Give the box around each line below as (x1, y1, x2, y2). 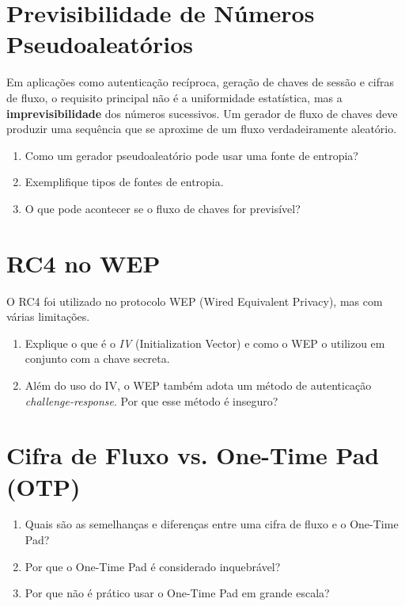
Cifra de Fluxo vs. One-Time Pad (6, 439, 380, 471)
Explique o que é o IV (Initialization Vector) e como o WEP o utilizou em (25, 334, 385, 351)
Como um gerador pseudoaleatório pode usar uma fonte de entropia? (25, 147, 358, 163)
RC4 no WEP (6, 246, 161, 279)
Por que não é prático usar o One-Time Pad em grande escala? (25, 585, 330, 601)
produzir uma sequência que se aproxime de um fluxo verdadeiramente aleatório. (6, 120, 397, 137)
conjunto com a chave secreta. (25, 350, 170, 367)
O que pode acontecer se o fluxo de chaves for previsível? (25, 200, 301, 216)
